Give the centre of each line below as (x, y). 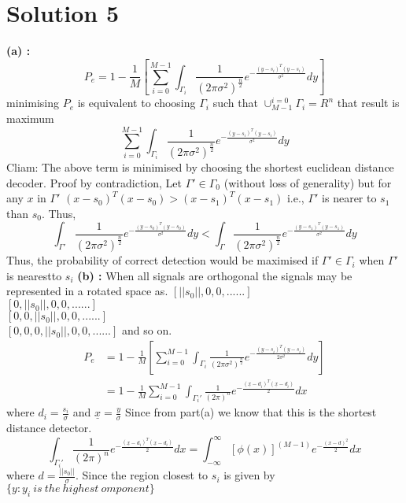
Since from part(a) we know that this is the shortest (251, 412)
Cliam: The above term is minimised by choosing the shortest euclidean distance (200, 167)
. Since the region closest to (142, 475)
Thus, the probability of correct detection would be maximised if (162, 260)
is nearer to (349, 198)
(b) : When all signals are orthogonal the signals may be (215, 275)
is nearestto (34, 275)
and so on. (147, 330)
